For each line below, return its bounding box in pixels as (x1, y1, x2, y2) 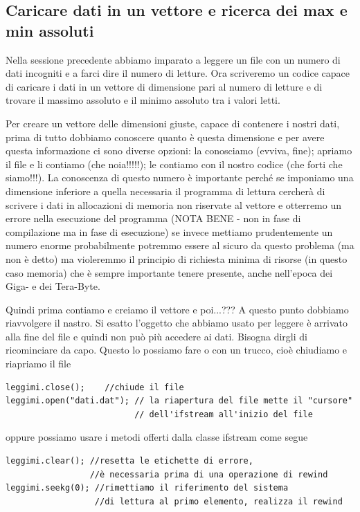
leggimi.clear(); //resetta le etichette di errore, (6, 456, 253, 466)
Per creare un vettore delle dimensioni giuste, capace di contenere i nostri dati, (6, 116, 340, 130)
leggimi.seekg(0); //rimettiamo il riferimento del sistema (6, 483, 289, 493)
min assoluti (6, 19, 94, 41)
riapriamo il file (6, 356, 71, 371)
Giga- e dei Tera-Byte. (6, 279, 100, 293)
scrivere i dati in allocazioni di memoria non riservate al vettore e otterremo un (6, 197, 341, 212)
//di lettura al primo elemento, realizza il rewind (94, 496, 343, 506)
